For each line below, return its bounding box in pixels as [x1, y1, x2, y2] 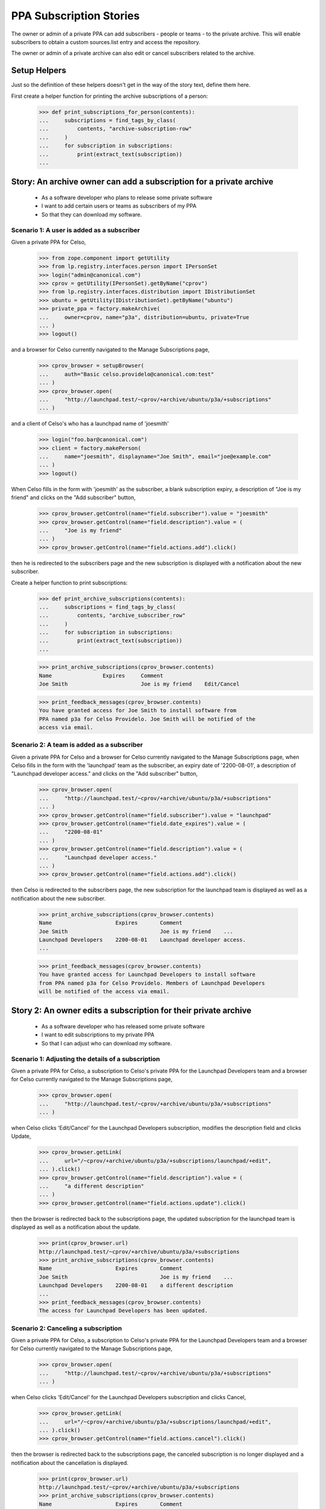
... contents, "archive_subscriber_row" [39, 612, 186, 619]
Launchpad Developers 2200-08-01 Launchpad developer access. [39, 936, 246, 943]
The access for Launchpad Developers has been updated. [39, 1307, 208, 1314]
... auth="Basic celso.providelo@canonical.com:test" [39, 371, 214, 377]
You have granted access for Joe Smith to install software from [39, 707, 237, 714]
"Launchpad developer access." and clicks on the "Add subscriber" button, [11, 770, 198, 777]
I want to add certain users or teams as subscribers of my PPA [41, 202, 197, 209]
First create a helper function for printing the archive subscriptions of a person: [11, 92, 208, 100]
